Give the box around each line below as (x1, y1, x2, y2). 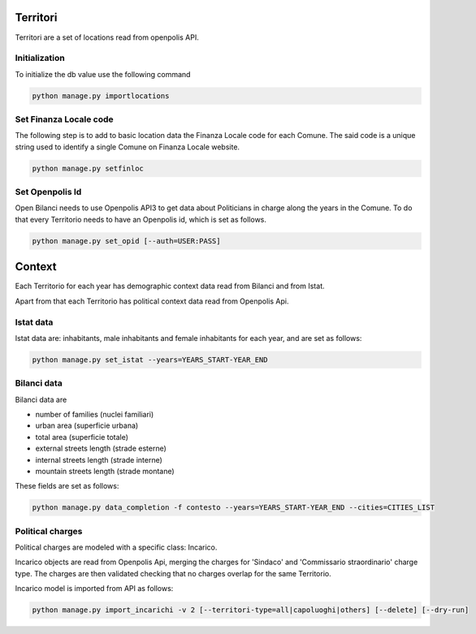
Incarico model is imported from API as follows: (15, 584, 174, 593)
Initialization (15, 53, 65, 64)
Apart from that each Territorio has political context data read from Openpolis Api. (15, 296, 289, 306)
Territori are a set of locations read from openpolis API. (15, 32, 199, 42)
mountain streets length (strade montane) (35, 466, 175, 476)
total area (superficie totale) (35, 432, 129, 442)
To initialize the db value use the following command (15, 69, 191, 79)
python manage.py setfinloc (32, 163, 144, 173)
